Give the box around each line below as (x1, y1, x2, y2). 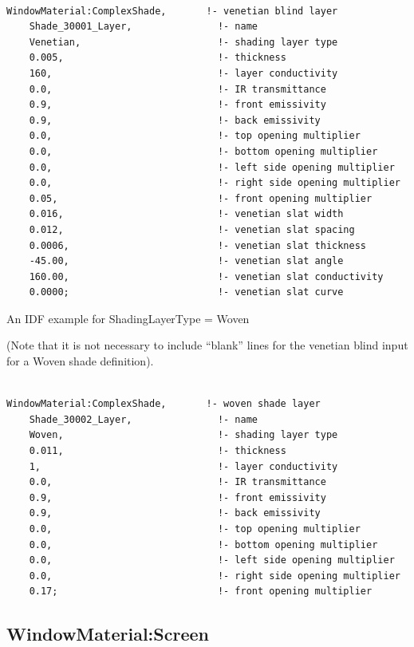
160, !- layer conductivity (29, 67, 338, 79)
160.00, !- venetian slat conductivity (29, 270, 384, 282)
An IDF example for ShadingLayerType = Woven (6, 310, 250, 326)
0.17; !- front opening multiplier (29, 586, 373, 598)
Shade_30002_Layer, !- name (29, 413, 258, 425)
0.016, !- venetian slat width (29, 208, 344, 220)
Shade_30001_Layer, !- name (29, 21, 258, 33)
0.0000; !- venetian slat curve (29, 286, 344, 298)
